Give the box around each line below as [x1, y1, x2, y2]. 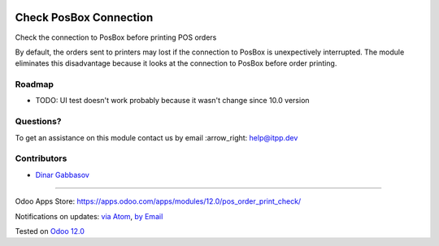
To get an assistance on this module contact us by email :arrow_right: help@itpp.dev [15, 132, 298, 142]
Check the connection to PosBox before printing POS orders [15, 32, 217, 42]
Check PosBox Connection [15, 11, 154, 24]
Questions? [15, 116, 62, 127]
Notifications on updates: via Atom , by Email [15, 211, 163, 221]
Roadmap [15, 79, 54, 90]
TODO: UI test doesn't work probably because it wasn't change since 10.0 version [35, 96, 310, 106]
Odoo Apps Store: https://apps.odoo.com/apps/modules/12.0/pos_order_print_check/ [15, 196, 302, 206]
